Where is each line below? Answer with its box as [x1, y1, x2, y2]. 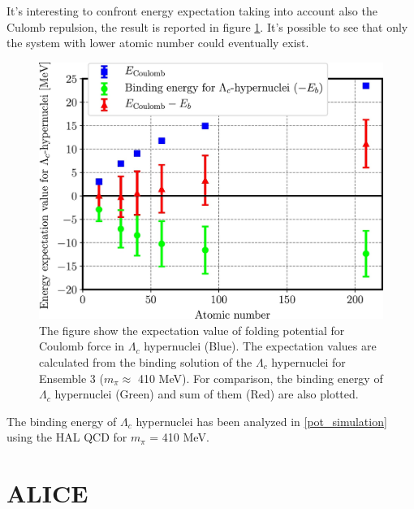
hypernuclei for [271, 353, 346, 370]
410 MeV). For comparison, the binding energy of [137, 369, 383, 386]
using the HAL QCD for [6, 429, 127, 446]
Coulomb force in [39, 337, 125, 355]
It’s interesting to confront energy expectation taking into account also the [6, 2, 377, 19]
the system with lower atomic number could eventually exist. [6, 34, 309, 51]
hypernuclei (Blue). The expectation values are [144, 337, 377, 355]
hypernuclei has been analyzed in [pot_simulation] [136, 412, 387, 429]
